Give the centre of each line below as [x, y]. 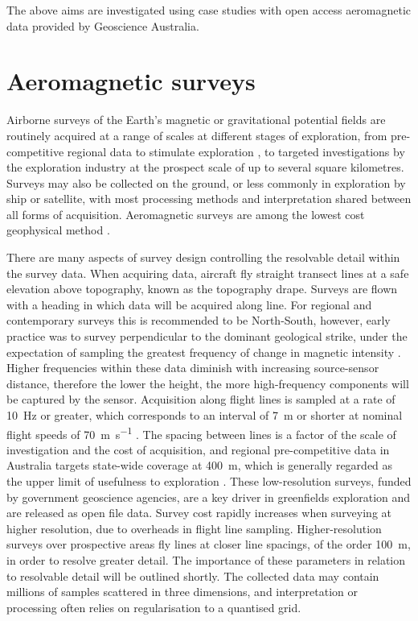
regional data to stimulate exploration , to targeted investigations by [236, 151]
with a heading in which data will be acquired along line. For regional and [189, 304]
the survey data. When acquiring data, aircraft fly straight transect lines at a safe [208, 273]
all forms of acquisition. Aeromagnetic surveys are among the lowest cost [186, 214]
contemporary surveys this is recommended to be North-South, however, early [199, 320]
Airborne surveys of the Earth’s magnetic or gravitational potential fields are [196, 120]
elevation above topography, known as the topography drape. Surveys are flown [202, 289]
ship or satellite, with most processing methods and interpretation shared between [209, 199]
